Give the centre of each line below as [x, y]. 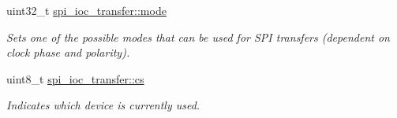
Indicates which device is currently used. [103, 105]
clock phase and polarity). [68, 52]
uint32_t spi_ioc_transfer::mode [86, 10]
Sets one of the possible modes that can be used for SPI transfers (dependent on [198, 37]
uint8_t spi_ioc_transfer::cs [75, 78]
